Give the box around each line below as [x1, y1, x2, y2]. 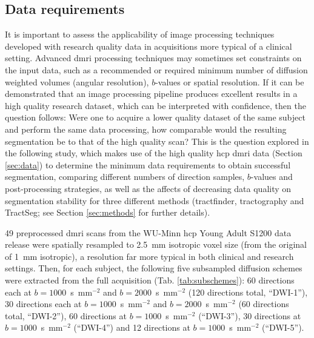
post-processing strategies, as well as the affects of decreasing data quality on [5, 182, 292, 194]
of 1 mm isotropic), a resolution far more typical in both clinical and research [5, 250, 294, 262]
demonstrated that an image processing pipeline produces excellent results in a [5, 87, 298, 100]
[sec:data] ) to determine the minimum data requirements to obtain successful [5, 158, 291, 171]
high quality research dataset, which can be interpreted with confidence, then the [5, 99, 306, 111]
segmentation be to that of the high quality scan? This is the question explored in [5, 134, 309, 147]
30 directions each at [5, 297, 82, 310]
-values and [250, 170, 293, 183]
